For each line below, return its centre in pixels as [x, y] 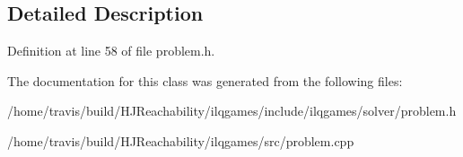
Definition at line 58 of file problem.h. [111, 51]
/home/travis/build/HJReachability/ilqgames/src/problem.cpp [181, 140]
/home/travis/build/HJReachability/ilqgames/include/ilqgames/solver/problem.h [232, 111]
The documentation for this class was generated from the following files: [205, 80]
